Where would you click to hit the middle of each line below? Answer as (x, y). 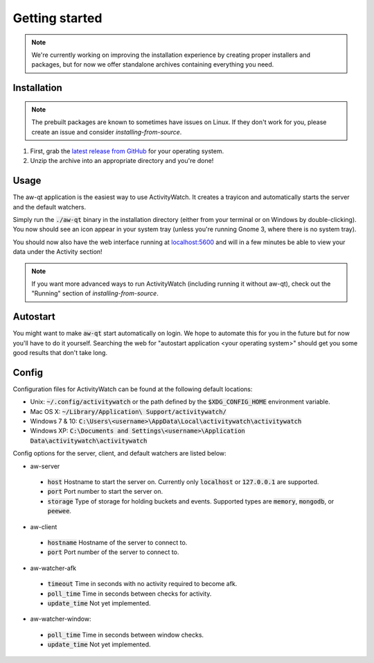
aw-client (44, 526)
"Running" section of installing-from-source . (95, 293)
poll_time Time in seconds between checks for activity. (130, 594)
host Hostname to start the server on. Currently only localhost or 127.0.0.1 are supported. (183, 482)
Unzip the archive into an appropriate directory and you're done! (122, 161)
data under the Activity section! (58, 252)
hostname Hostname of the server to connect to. (117, 542)
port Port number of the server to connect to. (113, 552)
